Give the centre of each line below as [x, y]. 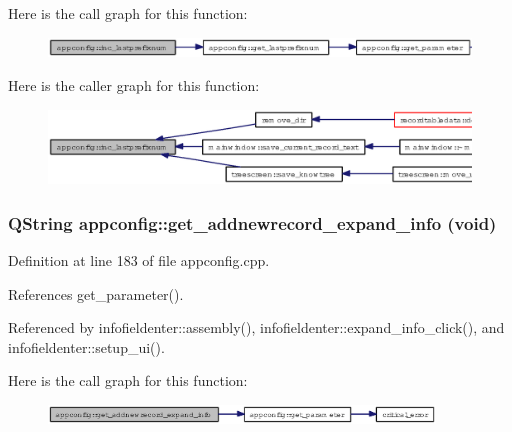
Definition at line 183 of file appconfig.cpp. [139, 260]
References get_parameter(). [96, 293]
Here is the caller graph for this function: [134, 85]
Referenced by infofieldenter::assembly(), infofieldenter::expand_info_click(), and [256, 327]
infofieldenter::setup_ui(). [86, 346]
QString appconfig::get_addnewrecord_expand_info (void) [252, 222]
